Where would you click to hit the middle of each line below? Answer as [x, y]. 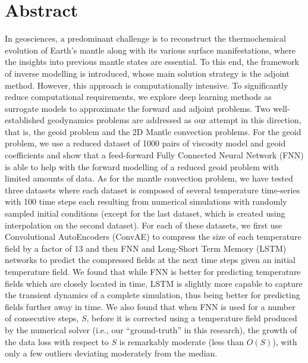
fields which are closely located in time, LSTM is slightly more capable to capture [154, 283]
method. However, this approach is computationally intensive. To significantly [147, 85]
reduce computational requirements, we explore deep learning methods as [138, 97]
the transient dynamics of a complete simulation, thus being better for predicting [153, 295]
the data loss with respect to [57, 341]
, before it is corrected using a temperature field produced [192, 318]
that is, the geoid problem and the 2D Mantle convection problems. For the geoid [153, 131]
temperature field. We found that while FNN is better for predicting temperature [153, 271]
